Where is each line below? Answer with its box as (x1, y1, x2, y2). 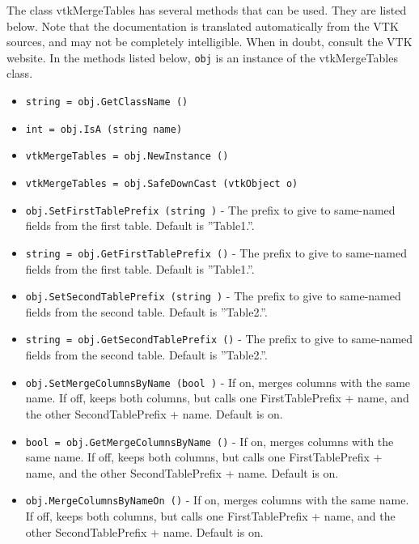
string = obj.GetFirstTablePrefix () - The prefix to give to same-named (25, 244, 407, 261)
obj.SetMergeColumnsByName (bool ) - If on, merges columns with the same (25, 373, 411, 390)
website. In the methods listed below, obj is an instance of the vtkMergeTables (6, 49, 398, 66)
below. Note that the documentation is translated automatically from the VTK (6, 17, 399, 34)
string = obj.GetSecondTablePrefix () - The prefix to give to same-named (25, 330, 413, 347)
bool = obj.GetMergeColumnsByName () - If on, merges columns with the (25, 432, 394, 449)
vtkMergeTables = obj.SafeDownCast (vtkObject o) (25, 178, 298, 189)
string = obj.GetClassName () (25, 96, 188, 108)
